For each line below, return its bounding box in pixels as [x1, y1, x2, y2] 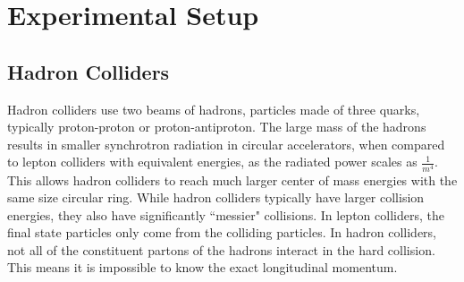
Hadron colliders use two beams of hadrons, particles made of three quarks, [7, 99, 420, 118]
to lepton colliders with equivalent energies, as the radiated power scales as [7, 152, 418, 171]
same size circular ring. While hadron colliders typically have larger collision [7, 188, 425, 207]
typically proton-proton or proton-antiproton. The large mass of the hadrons [7, 117, 426, 136]
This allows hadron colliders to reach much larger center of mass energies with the [7, 170, 458, 189]
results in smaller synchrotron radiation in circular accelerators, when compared [7, 134, 445, 153]
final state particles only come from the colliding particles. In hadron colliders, [7, 223, 437, 242]
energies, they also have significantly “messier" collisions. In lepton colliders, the [7, 205, 444, 224]
